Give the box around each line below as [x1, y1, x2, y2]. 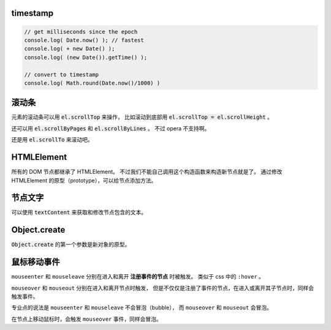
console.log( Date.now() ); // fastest [24, 37, 144, 43]
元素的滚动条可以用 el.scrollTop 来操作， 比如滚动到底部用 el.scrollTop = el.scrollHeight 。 [11, 113, 273, 121]
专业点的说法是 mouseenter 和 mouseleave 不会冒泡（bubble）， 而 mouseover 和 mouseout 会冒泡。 [11, 304, 272, 312]
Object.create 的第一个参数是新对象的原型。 [11, 241, 131, 248]
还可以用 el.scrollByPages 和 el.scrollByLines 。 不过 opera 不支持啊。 [11, 124, 210, 132]
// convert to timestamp [24, 71, 99, 78]
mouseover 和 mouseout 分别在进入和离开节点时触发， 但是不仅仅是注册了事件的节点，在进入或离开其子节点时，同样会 [11, 284, 314, 291]
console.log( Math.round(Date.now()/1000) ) [24, 80, 161, 86]
